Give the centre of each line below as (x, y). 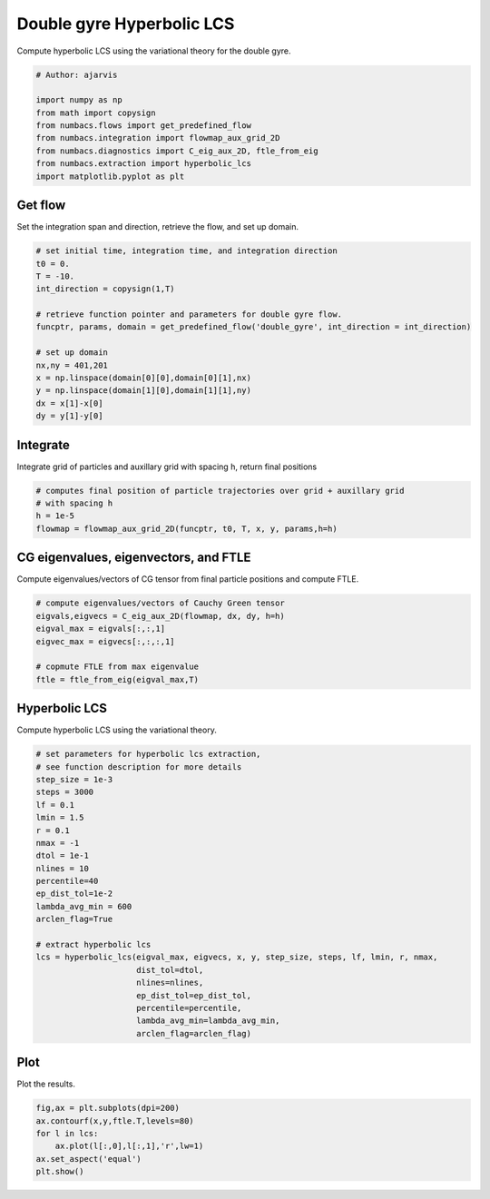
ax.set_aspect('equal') (89, 1159)
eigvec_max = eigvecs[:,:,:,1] (106, 641)
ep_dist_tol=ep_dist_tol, (194, 995)
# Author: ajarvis (77, 74)
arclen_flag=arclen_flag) (194, 1033)
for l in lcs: (67, 1134)
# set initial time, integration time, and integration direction (186, 251)
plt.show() (60, 1172)
